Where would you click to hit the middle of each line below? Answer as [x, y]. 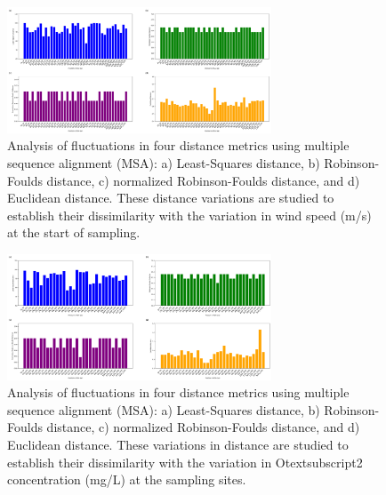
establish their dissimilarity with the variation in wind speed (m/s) [189, 215]
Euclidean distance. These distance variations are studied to [171, 198]
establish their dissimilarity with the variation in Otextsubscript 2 [185, 462]
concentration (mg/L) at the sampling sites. [127, 479]
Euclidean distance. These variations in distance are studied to [178, 444]
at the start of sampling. [74, 232]
